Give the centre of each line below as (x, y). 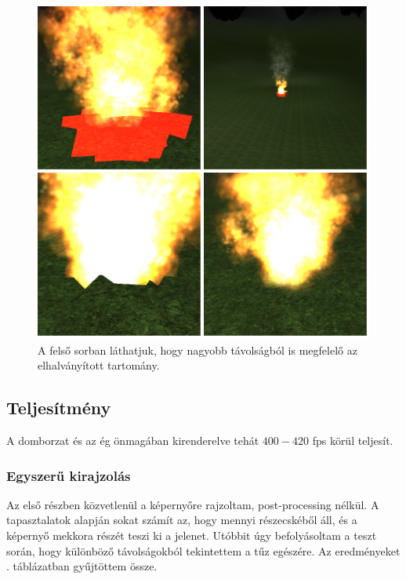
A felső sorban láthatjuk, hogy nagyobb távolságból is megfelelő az (198, 350)
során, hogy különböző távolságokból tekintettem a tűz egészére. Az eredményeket (203, 550)
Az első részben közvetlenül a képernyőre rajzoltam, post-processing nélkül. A (193, 504)
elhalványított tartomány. (99, 365)
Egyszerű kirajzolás (69, 475)
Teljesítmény (59, 408)
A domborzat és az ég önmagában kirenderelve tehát (133, 440)
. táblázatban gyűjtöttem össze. (82, 566)
